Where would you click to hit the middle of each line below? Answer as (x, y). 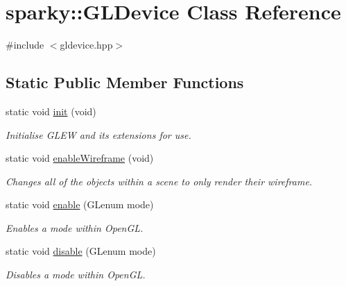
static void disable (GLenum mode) (81, 251)
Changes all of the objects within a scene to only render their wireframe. (159, 181)
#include (25, 45)
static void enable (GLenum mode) (80, 204)
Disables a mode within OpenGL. (76, 275)
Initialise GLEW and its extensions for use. (98, 134)
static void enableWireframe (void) (80, 158)
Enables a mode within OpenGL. (75, 227)
